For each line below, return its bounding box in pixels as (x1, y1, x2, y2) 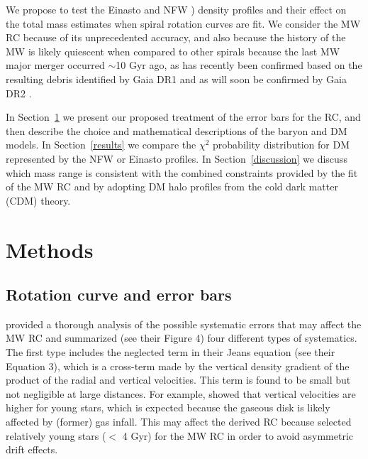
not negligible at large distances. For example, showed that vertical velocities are (6, 386, 356, 401)
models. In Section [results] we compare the (6, 137, 196, 152)
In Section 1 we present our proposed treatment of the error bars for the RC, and (6, 109, 361, 124)
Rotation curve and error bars (6, 283, 232, 306)
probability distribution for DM (213, 137, 350, 152)
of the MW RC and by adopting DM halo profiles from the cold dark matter (6, 179, 338, 194)
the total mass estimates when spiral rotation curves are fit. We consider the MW (6, 16, 361, 31)
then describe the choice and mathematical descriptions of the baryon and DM (6, 123, 347, 138)
